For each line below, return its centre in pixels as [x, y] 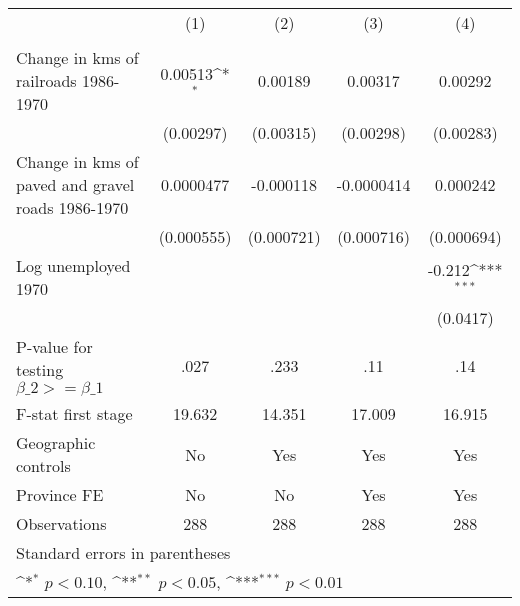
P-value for [54, 346]
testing [40, 369]
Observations [61, 523]
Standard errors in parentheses [123, 552]
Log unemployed [73, 265]
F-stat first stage [74, 413]
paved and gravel [75, 184]
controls [43, 465]
